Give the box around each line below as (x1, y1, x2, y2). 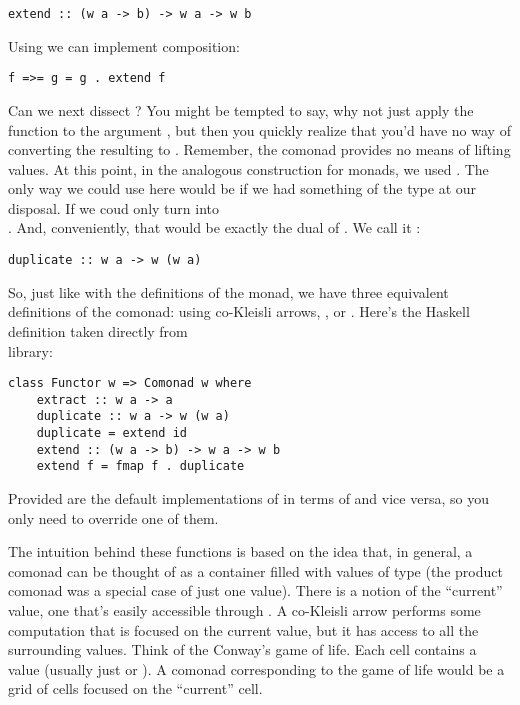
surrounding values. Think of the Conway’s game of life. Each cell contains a (8, 639, 477, 660)
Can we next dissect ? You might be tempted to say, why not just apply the (8, 99, 474, 120)
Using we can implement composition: (8, 35, 240, 56)
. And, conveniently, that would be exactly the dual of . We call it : (8, 217, 421, 238)
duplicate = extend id (36, 426, 187, 441)
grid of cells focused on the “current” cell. (8, 678, 263, 699)
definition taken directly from (8, 320, 188, 341)
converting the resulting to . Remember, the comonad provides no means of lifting (8, 139, 511, 160)
